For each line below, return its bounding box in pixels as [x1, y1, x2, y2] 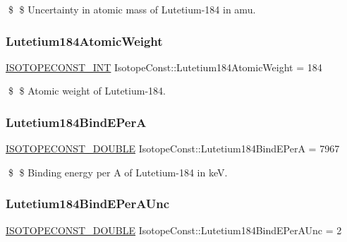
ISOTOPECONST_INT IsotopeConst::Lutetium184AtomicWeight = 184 [6, 59, 322, 74]
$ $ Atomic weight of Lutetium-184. [8, 83, 166, 98]
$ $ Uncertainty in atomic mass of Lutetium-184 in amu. [8, 2, 256, 16]
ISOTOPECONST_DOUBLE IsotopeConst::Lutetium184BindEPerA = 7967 [6, 141, 340, 156]
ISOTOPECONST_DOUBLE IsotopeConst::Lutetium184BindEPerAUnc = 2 [6, 222, 342, 237]
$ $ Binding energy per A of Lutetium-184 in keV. [8, 164, 228, 179]
